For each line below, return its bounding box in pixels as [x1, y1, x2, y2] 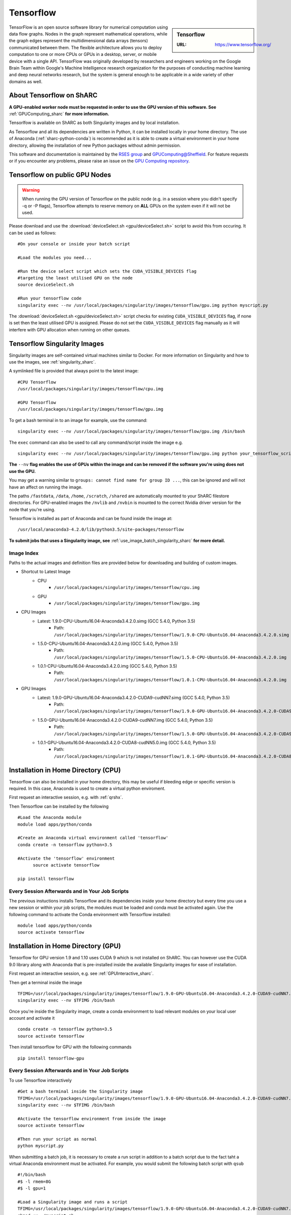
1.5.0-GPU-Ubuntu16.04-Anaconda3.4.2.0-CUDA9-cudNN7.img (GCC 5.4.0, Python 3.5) [37, 717, 213, 723]
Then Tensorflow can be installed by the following [9, 803, 109, 809]
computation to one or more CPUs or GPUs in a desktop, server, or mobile [9, 52, 157, 57]
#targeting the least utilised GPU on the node [17, 275, 133, 281]
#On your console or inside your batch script [17, 241, 130, 247]
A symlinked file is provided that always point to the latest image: [9, 368, 139, 374]
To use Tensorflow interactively [9, 1077, 72, 1083]
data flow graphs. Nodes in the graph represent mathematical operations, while [9, 31, 167, 36]
